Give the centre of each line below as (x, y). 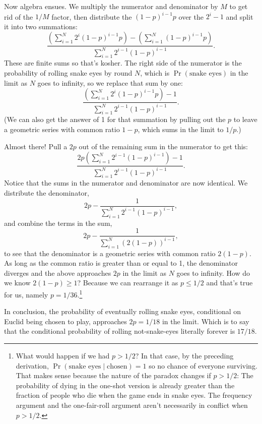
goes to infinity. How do (213, 272)
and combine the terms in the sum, (58, 223)
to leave (245, 119)
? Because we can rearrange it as (128, 283)
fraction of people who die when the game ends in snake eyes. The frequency (134, 395)
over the (191, 16)
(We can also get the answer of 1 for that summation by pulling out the (115, 119)
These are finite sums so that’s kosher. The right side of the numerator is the (123, 63)
